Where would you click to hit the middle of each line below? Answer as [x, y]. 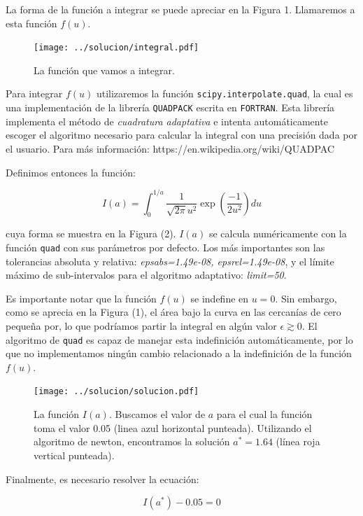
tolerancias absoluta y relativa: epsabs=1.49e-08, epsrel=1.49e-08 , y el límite [170, 261]
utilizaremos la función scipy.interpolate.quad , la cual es [225, 93]
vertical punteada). [74, 455]
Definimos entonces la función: [71, 172]
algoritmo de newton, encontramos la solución [132, 441]
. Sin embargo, [306, 298]
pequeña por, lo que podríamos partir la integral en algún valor [141, 326]
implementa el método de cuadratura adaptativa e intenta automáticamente [167, 121]
